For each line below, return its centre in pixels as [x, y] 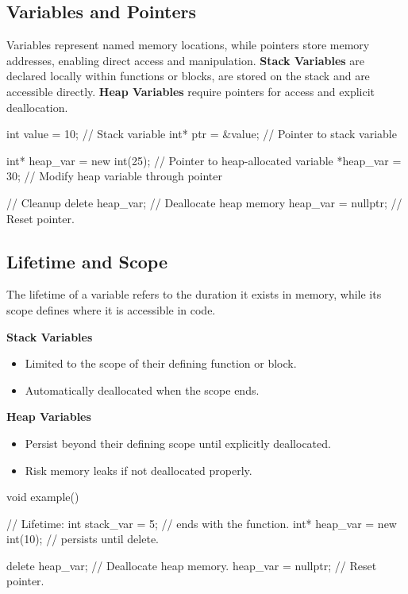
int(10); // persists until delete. [83, 539]
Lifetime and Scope [87, 261]
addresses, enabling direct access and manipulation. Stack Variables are [186, 60]
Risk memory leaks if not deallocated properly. [139, 470]
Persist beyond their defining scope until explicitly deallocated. [178, 443]
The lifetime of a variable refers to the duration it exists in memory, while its [194, 294]
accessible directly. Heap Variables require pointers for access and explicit [191, 91]
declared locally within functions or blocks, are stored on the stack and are [188, 76]
